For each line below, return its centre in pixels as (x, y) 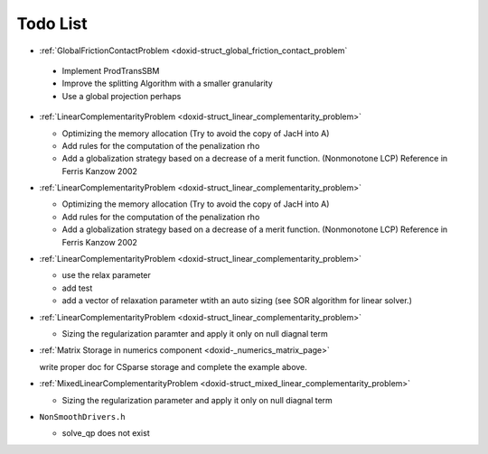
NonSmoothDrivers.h (82, 417)
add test (77, 288)
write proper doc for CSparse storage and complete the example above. (173, 366)
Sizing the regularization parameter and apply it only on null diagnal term (197, 400)
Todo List (52, 23)
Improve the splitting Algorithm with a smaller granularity (167, 83)
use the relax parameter (106, 275)
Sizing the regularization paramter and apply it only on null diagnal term (195, 333)
